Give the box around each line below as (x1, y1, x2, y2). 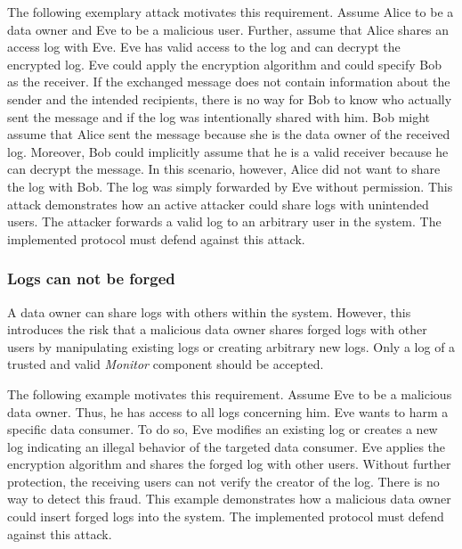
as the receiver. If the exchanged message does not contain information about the (7, 72, 450, 91)
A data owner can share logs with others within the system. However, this (7, 302, 411, 321)
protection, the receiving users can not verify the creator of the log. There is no (7, 471, 440, 490)
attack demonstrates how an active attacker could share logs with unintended (7, 194, 429, 213)
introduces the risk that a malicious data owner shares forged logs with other (7, 320, 427, 339)
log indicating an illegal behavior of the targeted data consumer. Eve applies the (7, 437, 446, 455)
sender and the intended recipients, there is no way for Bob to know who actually (7, 89, 452, 108)
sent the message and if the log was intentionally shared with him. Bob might (7, 107, 431, 126)
